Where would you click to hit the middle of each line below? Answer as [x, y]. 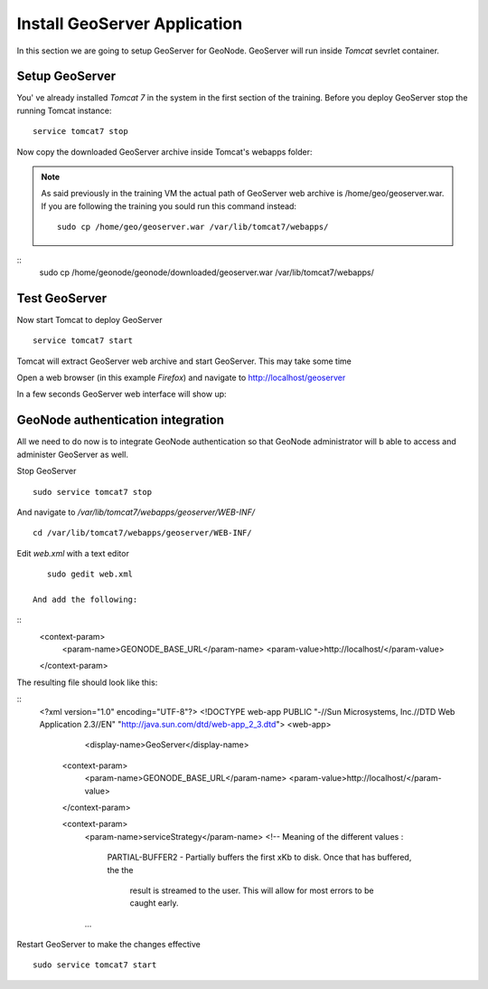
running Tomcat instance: [64, 110]
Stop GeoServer [47, 471]
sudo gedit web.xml [90, 574]
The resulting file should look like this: [87, 682]
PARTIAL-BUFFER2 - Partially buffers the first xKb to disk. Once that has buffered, [259, 857]
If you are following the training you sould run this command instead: [169, 206]
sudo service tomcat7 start [95, 965]
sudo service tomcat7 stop [93, 492]
